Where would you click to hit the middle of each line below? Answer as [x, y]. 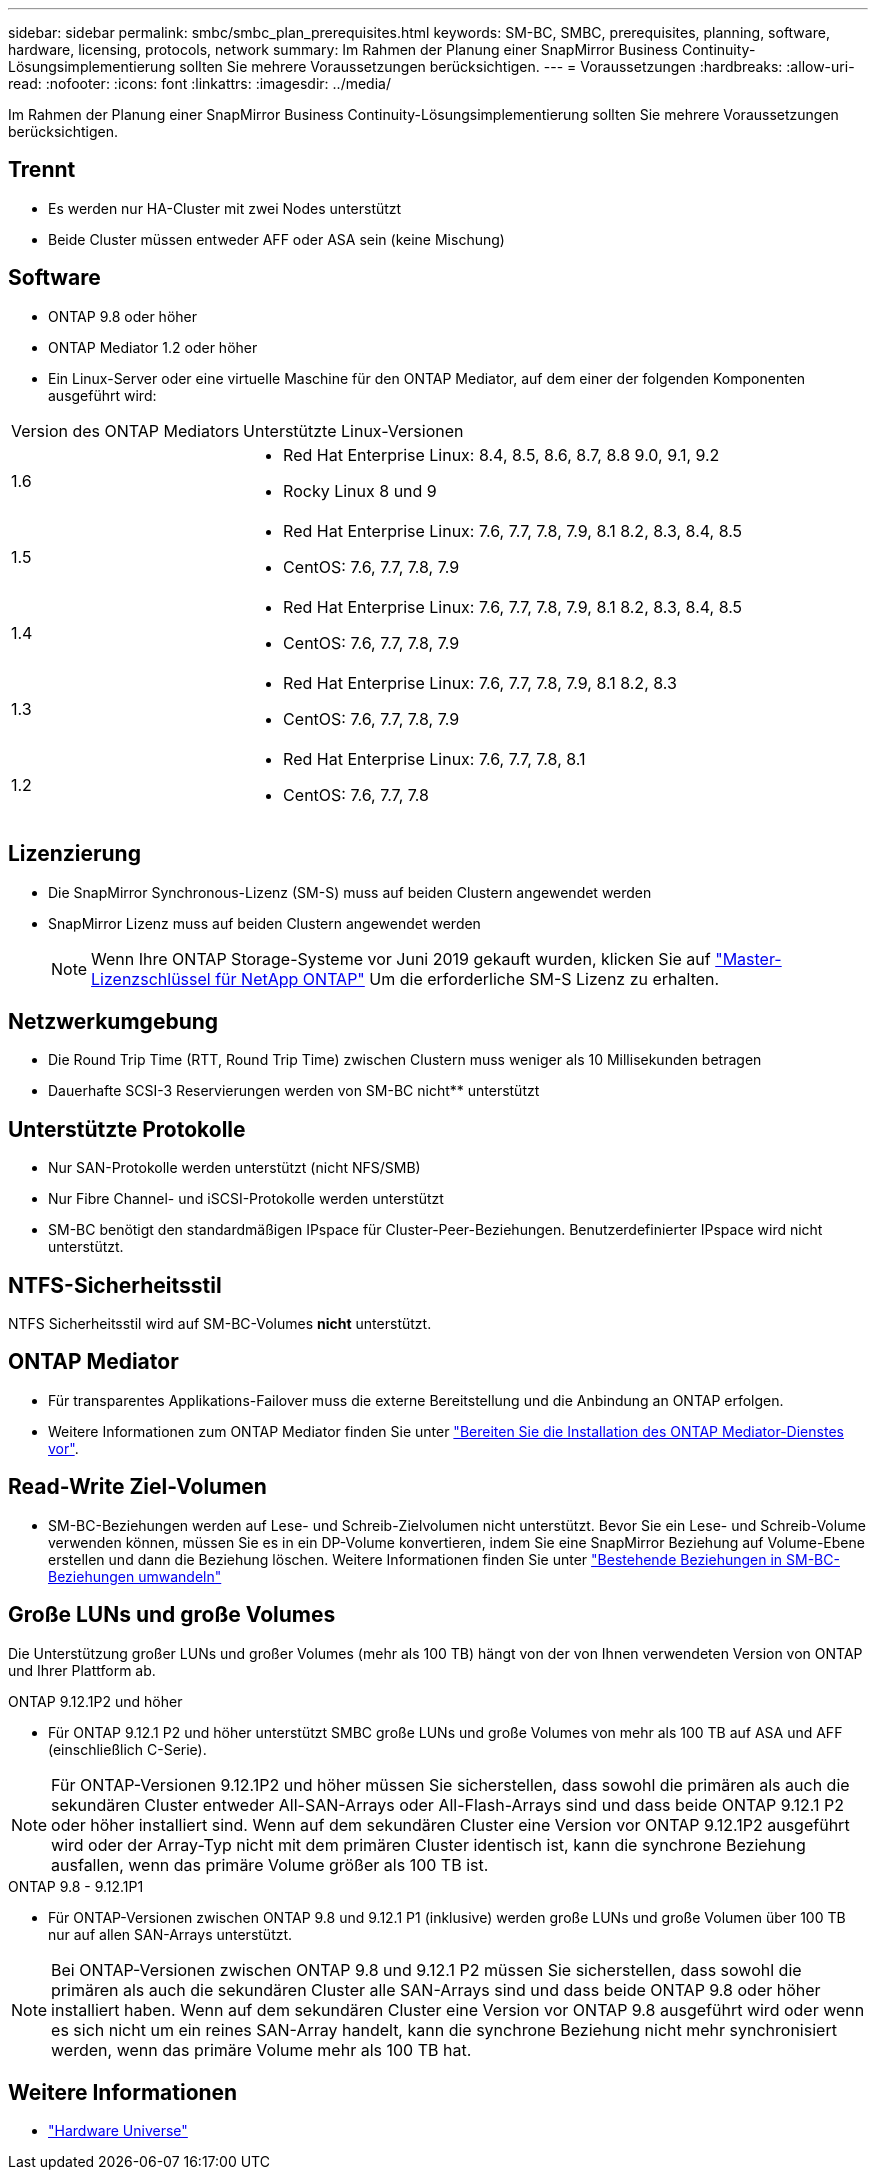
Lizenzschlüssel [151, 978]
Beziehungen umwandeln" [135, 1576]
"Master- [748, 958]
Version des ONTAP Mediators [125, 430]
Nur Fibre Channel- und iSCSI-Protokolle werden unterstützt [246, 1199]
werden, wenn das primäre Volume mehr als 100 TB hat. [261, 2049]
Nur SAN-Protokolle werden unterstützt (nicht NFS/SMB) [234, 1168]
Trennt [42, 170]
